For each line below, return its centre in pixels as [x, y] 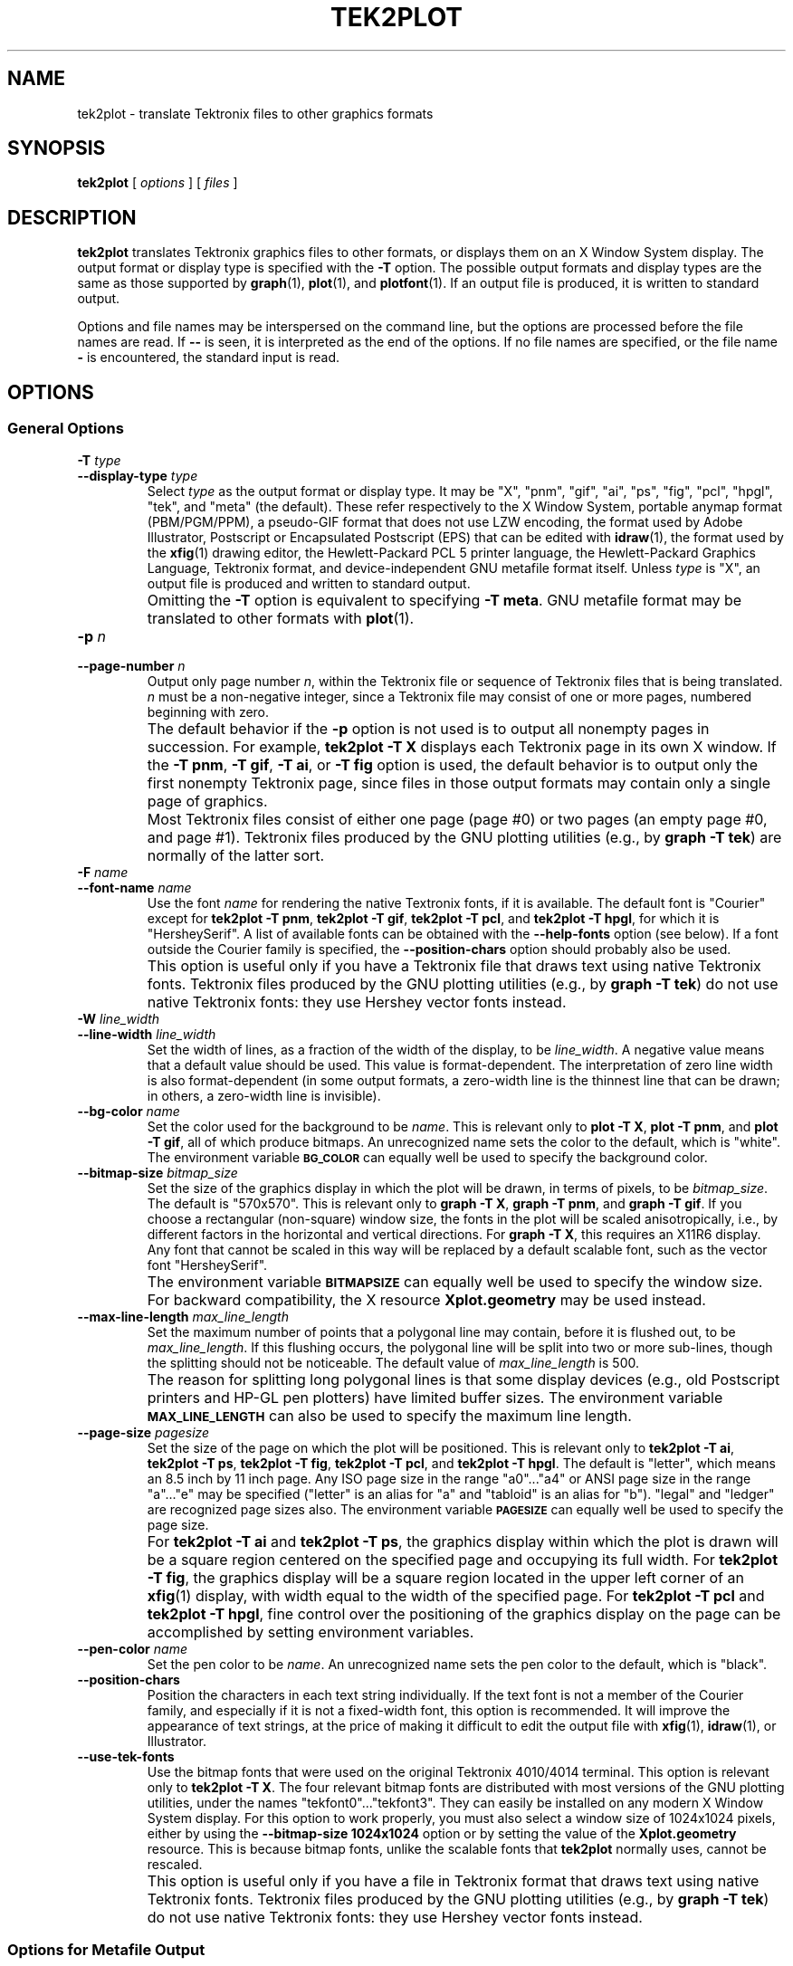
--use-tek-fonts [126, 1756]
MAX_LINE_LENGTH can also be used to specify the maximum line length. [389, 1415]
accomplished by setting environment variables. [311, 1632]
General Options [66, 429]
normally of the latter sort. [236, 855]
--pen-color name [132, 1648]
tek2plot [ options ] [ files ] [158, 183]
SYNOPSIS [57, 148]
